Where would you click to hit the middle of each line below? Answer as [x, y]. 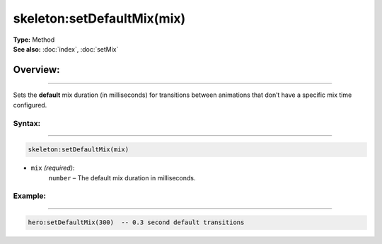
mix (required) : [53, 168]
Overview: [36, 70]
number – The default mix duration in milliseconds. [122, 178]
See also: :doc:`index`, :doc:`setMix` [66, 49]
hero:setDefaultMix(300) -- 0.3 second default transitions [136, 222]
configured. [30, 105]
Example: [29, 196]
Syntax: [27, 123]
